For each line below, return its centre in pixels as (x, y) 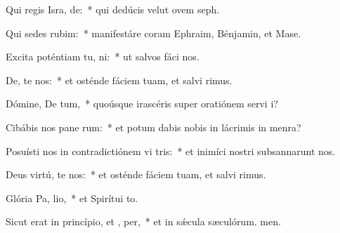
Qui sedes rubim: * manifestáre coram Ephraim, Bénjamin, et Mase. (153, 33)
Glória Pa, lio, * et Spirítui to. (72, 198)
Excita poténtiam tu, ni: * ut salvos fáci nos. (103, 56)
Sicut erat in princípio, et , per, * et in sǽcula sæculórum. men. (143, 221)
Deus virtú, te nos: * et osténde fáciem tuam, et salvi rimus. (136, 174)
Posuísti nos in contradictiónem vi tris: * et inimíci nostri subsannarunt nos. (171, 151)
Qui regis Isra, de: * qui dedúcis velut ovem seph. (113, 9)
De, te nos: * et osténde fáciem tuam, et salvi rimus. (119, 80)
